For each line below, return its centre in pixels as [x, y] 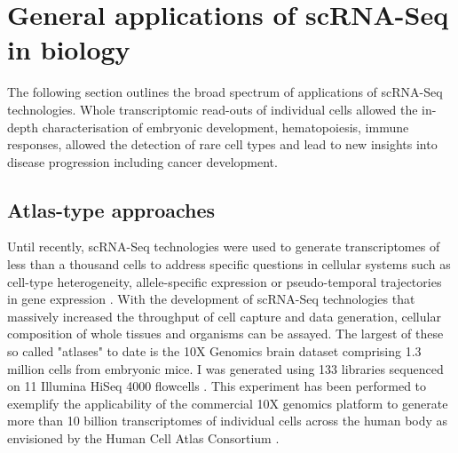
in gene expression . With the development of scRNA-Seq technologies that [211, 299]
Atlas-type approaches [111, 209]
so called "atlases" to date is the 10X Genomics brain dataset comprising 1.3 [214, 351]
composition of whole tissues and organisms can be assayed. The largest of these [225, 334]
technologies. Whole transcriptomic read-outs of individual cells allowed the [213, 109]
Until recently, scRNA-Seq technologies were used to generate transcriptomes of [224, 246]
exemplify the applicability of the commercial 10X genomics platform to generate [228, 403]
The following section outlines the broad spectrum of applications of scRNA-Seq [225, 92]
